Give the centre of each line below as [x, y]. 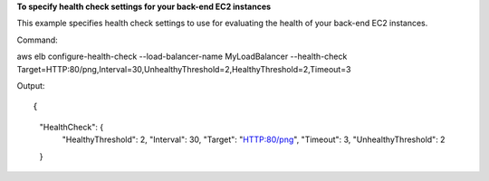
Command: [37, 40]
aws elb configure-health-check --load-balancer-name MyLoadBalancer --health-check [182, 57]
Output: [31, 85]
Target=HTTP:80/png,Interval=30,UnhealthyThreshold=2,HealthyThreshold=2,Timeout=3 [184, 69]
